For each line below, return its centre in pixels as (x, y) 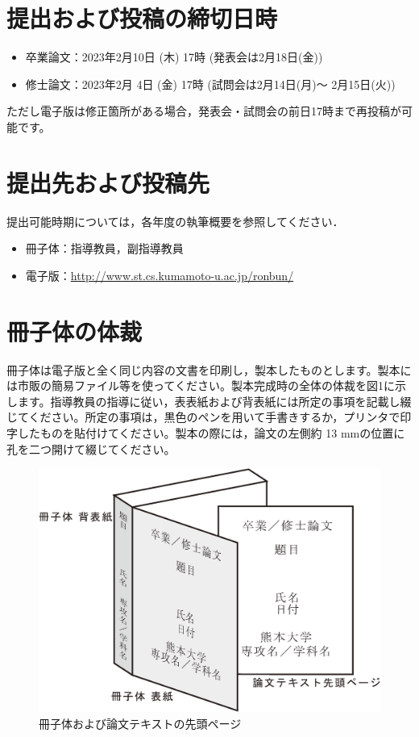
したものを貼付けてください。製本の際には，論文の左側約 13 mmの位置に (211, 432)
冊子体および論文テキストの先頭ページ (140, 723)
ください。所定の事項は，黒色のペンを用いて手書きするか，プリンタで (214, 417)
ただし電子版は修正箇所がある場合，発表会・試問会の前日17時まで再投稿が (204, 111)
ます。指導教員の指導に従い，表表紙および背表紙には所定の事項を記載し (209, 401)
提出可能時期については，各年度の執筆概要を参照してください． (175, 221)
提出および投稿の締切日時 (142, 18)
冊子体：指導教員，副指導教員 (104, 248)
